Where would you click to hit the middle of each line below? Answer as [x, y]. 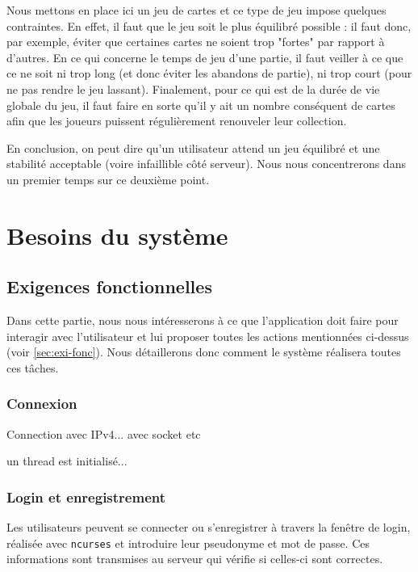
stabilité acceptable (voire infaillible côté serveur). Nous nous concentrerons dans [206, 164]
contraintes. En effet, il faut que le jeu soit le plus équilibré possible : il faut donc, [209, 25]
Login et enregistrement [86, 496]
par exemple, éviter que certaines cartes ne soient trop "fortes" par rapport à [196, 42]
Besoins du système [117, 235]
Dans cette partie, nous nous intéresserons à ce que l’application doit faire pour [203, 320]
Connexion [42, 404]
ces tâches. [33, 367]
